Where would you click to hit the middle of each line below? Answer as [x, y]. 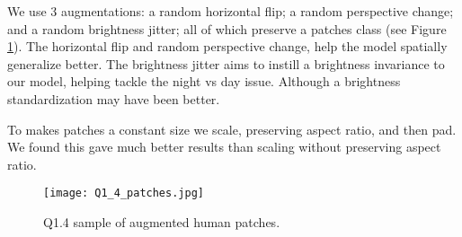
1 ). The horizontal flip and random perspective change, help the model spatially [227, 46]
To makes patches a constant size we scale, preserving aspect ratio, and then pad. [232, 129]
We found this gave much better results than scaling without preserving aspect [224, 147]
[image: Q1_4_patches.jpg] [124, 193]
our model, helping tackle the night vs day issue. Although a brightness [204, 81]
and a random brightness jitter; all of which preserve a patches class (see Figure [227, 28]
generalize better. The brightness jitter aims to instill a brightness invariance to [226, 63]
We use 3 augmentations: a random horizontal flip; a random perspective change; [231, 11]
